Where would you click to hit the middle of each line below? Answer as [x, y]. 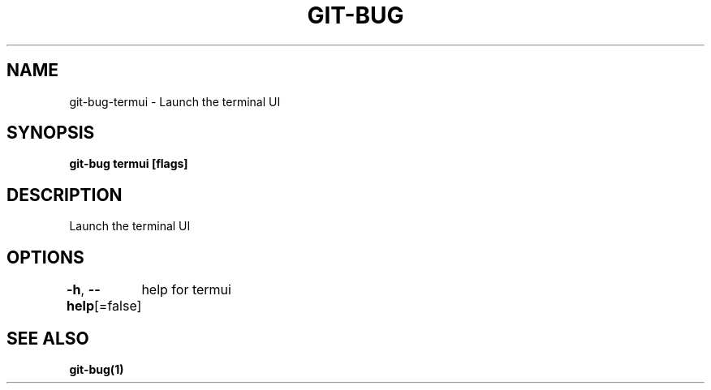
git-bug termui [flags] [129, 164]
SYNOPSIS [51, 133]
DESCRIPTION [65, 195]
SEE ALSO [48, 338]
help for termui [186, 290]
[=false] [118, 306]
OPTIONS [45, 257]
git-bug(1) [97, 369]
